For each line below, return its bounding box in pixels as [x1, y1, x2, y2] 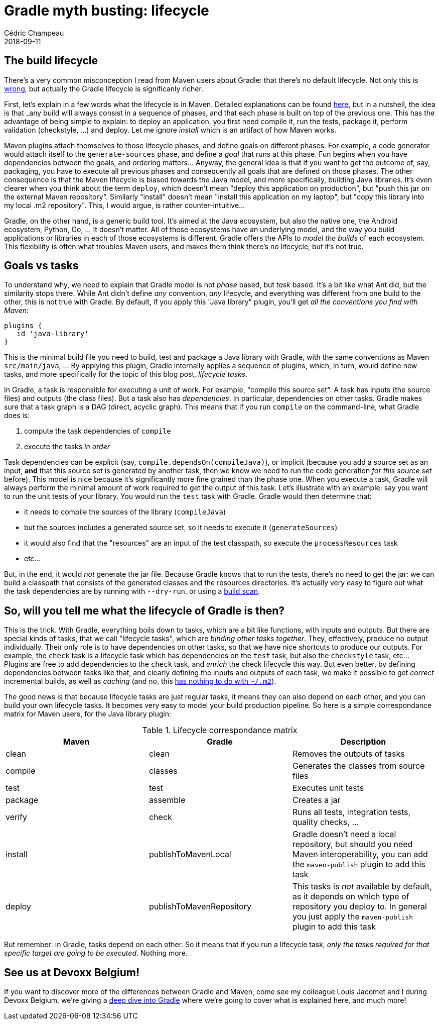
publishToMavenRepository [149, 901, 251, 912]
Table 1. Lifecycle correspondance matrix [142, 725, 298, 736]
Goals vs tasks [4, 259, 79, 272]
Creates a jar [292, 795, 341, 805]
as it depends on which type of [292, 891, 409, 902]
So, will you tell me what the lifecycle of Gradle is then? [4, 604, 285, 617]
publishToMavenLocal [149, 849, 231, 860]
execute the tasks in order [24, 442, 110, 451]
